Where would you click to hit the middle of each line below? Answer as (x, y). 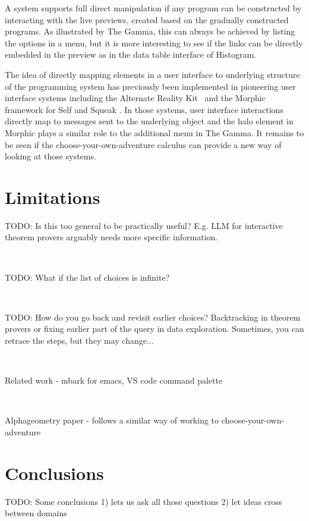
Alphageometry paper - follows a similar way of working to (112, 420)
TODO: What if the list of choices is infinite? (87, 277)
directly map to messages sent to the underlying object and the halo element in (149, 121)
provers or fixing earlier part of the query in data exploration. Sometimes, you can (154, 329)
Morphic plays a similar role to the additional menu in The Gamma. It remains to (154, 132)
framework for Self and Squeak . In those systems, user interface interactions (144, 109)
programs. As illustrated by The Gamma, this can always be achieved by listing (150, 31)
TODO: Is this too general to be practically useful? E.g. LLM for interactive (144, 225)
